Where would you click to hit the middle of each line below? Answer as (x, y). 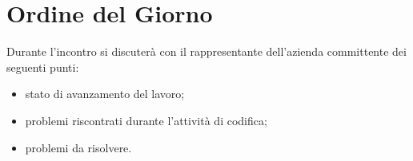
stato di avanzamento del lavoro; (105, 94)
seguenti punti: (43, 67)
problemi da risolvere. (78, 147)
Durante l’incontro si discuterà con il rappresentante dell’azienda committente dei (206, 51)
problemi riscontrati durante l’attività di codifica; (146, 120)
